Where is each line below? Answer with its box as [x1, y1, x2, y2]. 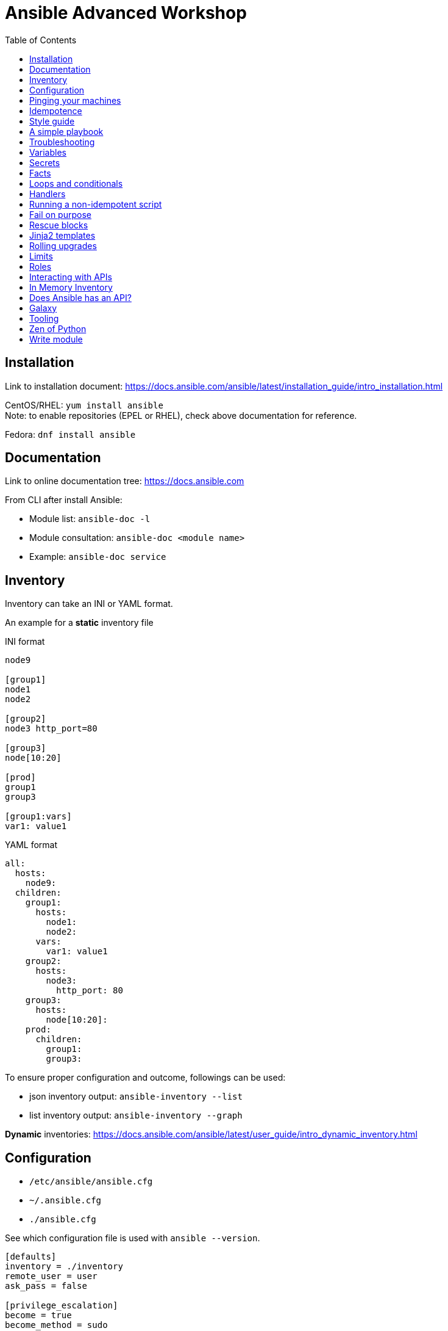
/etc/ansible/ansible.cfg [29, 1177, 153, 1187]
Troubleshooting [29, 136, 95, 147]
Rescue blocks [29, 219, 88, 230]
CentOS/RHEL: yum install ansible [5, 399, 163, 410]
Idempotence [29, 105, 82, 116]
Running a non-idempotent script [29, 198, 162, 209]
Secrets [29, 157, 60, 168]
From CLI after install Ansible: [5, 495, 123, 506]
